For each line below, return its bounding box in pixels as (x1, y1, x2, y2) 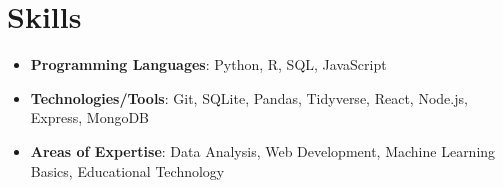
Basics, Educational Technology (30, 160, 225, 181)
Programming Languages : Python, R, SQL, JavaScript (30, 54, 387, 75)
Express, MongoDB (30, 107, 150, 128)
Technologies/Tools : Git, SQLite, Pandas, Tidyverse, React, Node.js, (30, 87, 468, 108)
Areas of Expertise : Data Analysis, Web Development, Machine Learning (30, 140, 496, 161)
